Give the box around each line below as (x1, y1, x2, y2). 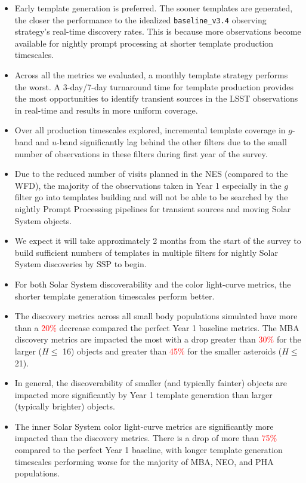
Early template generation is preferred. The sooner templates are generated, (14, 2, 293, 14)
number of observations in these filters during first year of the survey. (14, 147, 268, 160)
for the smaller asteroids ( (187, 344, 282, 357)
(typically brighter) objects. (14, 400, 115, 412)
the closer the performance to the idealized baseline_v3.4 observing (14, 13, 267, 26)
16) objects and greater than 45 (62, 344, 178, 357)
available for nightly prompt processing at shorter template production (14, 36, 274, 49)
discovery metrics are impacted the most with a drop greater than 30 (14, 333, 267, 346)
